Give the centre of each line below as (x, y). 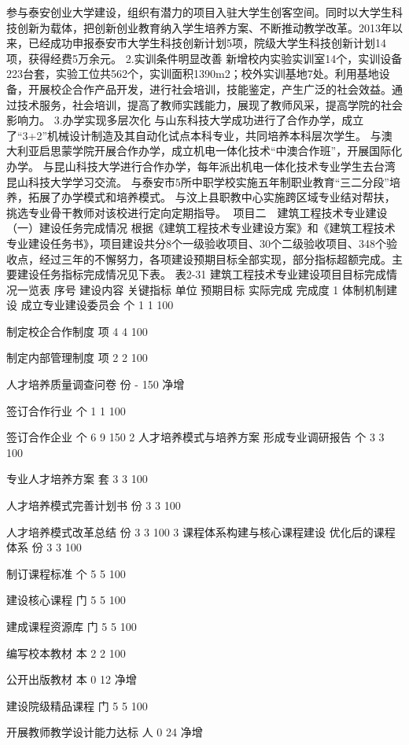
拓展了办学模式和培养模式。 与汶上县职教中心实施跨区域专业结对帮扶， (212, 197)
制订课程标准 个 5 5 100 (66, 573)
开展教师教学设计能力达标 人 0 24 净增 (105, 732)
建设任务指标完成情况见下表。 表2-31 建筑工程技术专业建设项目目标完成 (201, 274)
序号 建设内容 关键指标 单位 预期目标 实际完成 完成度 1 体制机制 (220, 289)
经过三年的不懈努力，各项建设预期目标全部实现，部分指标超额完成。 (215, 258)
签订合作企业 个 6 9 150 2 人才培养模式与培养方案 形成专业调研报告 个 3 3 (195, 437)
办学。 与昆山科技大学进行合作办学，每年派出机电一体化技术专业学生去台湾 (201, 166)
